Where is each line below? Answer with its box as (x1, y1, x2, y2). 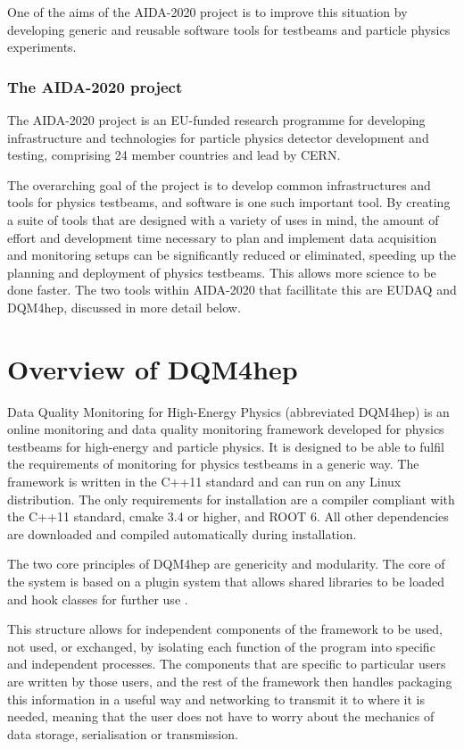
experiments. (7, 37, 77, 56)
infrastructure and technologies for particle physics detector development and (7, 128, 429, 146)
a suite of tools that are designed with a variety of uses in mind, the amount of (7, 210, 439, 229)
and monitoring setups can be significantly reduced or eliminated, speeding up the (7, 246, 456, 264)
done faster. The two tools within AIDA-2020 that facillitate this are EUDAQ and (7, 280, 457, 299)
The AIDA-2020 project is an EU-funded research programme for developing (7, 111, 426, 129)
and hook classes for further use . (7, 589, 188, 608)
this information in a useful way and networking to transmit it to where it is (7, 689, 425, 708)
